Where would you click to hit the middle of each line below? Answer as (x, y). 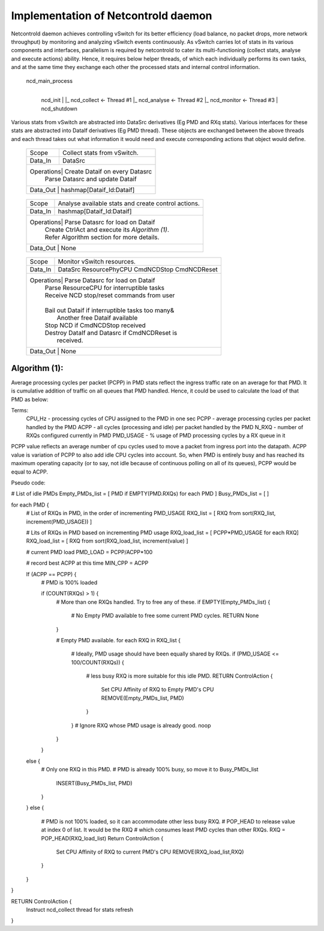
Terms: (20, 410)
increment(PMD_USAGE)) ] (59, 522)
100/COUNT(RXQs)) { (97, 662)
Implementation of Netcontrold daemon (112, 16)
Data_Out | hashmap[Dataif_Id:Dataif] (82, 190)
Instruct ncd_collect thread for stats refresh (80, 909)
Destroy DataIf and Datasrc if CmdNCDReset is (111, 333)
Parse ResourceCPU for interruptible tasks (105, 288)
